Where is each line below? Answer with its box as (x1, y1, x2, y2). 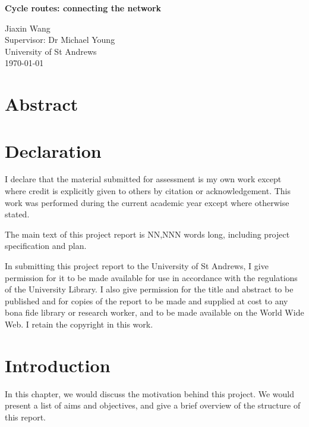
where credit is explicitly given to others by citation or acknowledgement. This (5, 185, 291, 197)
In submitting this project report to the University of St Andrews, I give (5, 260, 269, 272)
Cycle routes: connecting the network (5, 2, 162, 14)
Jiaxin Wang (5, 21, 51, 34)
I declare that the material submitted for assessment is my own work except (5, 173, 282, 185)
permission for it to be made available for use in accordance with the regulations (5, 271, 298, 283)
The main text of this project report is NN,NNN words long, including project (5, 227, 290, 240)
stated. (5, 208, 30, 220)
